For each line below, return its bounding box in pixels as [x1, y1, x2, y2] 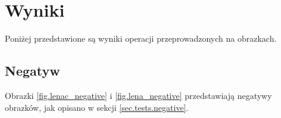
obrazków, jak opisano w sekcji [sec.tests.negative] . [5, 101, 189, 113]
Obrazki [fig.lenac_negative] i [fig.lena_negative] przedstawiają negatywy [5, 89, 272, 101]
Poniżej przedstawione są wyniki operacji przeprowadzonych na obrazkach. [5, 32, 277, 45]
